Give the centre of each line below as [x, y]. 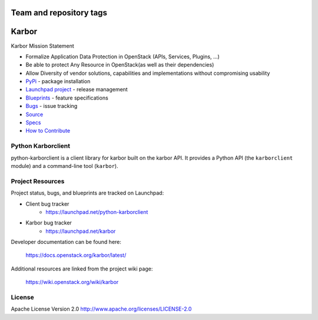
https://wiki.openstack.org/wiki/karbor [72, 282]
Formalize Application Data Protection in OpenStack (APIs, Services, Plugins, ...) [123, 57]
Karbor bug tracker [49, 223]
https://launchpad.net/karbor [81, 231]
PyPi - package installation [58, 81]
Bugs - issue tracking [52, 106]
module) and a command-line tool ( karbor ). [64, 166]
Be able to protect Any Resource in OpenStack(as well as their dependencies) [120, 65]
